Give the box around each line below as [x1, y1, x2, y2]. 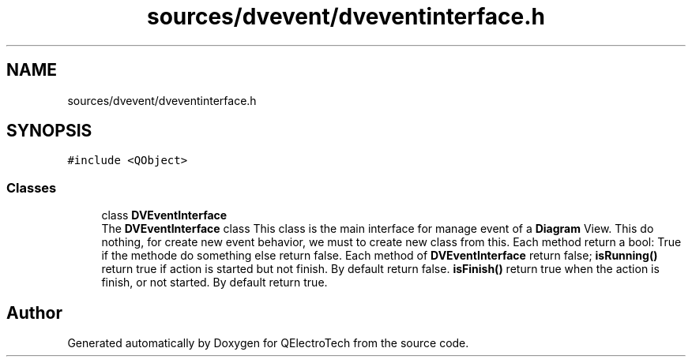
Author [6, 302, 62, 323]
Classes [6, 179, 57, 196]
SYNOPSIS [6, 121, 92, 141]
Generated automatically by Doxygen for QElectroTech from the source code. [67, 336, 469, 350]
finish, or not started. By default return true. [101, 275, 328, 290]
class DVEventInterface [101, 208, 228, 223]
